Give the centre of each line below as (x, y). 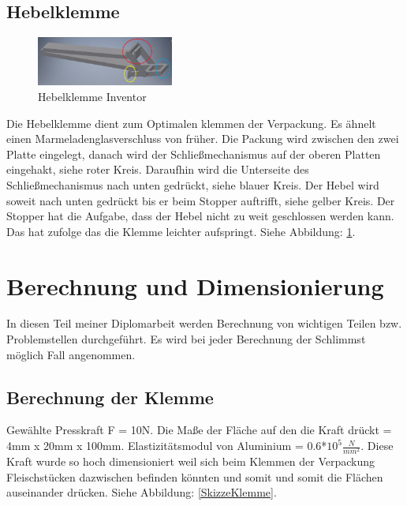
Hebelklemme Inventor (92, 96)
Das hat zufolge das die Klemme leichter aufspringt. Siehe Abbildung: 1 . (181, 231)
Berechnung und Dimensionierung (195, 285)
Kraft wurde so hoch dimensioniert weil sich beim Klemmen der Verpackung (191, 461)
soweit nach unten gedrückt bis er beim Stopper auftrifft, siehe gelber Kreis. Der (201, 200)
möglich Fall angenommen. (71, 354)
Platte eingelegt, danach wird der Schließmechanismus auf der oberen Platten (194, 154)
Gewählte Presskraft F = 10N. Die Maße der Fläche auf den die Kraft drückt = (199, 430)
